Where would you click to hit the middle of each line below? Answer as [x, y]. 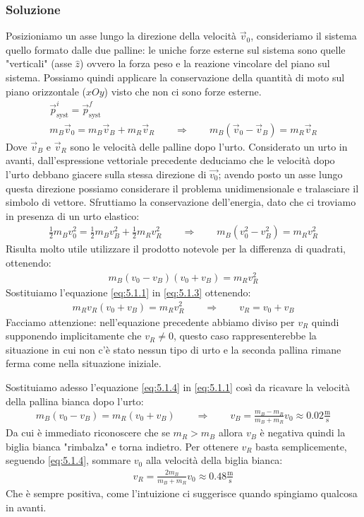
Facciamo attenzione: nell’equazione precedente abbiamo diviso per [150, 321]
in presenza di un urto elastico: [73, 215]
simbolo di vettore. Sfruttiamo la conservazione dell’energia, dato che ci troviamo [181, 202]
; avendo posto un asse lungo [280, 174]
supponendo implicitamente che [74, 336]
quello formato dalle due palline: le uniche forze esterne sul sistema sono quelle [176, 49]
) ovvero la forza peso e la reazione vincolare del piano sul [205, 63]
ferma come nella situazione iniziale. [84, 363]
